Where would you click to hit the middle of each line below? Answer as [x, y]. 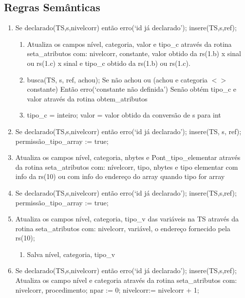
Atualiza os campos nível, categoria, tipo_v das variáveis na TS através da [127, 219]
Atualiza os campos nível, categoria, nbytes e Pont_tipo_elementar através [128, 157]
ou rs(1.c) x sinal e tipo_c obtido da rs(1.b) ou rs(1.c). [109, 63]
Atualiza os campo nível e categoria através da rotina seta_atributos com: [126, 280]
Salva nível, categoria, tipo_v [71, 254]
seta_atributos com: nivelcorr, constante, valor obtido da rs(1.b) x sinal [134, 53]
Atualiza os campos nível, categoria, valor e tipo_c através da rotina [129, 44]
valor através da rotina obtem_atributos [87, 98]
